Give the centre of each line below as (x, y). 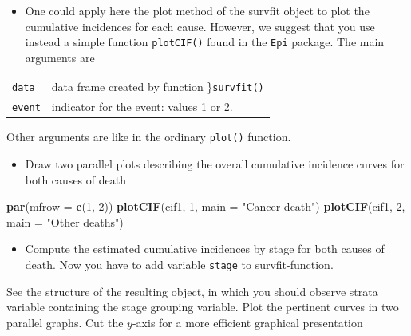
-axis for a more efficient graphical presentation (247, 322)
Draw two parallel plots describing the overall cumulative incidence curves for (215, 163)
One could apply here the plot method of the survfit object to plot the (197, 10)
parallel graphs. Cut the (65, 322)
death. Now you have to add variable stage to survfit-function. (179, 264)
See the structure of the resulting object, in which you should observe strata (192, 291)
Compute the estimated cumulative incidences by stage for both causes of (205, 249)
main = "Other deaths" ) (65, 221)
